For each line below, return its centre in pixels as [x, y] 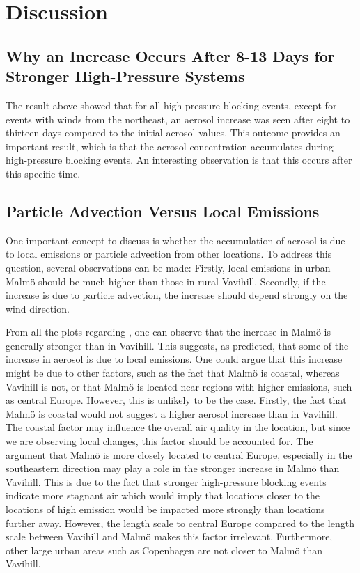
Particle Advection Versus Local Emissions [163, 211]
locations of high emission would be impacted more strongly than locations [165, 509]
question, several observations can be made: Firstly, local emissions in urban [168, 267]
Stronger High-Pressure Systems [125, 76]
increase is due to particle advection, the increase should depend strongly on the [177, 295]
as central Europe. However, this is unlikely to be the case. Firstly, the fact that [176, 400]
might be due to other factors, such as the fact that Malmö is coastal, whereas [173, 373]
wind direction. [38, 308]
